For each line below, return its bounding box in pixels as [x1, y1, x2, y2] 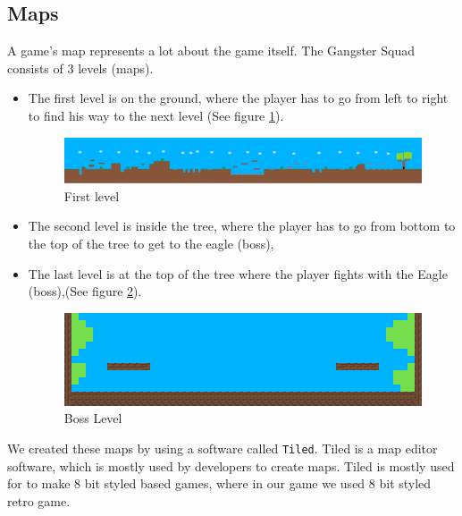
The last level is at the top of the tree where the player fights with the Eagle [28, 264, 448, 283]
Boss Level [63, 409, 122, 427]
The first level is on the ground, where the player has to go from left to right [28, 89, 449, 107]
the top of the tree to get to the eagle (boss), [28, 233, 274, 252]
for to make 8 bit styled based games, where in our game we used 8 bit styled [7, 474, 432, 493]
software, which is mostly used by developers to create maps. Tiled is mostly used [7, 456, 455, 475]
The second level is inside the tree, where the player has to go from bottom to [28, 216, 456, 235]
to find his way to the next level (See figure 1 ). [28, 106, 284, 124]
